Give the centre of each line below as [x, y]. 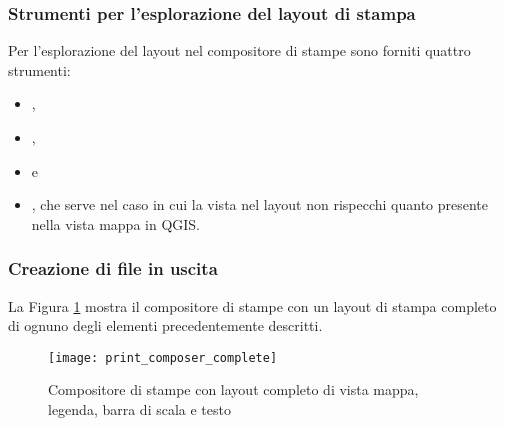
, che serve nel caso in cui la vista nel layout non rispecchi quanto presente [260, 204]
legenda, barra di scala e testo [139, 409]
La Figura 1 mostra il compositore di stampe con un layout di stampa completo [252, 305]
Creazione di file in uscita [113, 268]
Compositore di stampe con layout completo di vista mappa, [233, 389]
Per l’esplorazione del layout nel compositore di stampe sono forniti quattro [239, 50]
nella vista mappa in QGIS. [115, 223]
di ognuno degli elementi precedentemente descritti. [165, 325]
